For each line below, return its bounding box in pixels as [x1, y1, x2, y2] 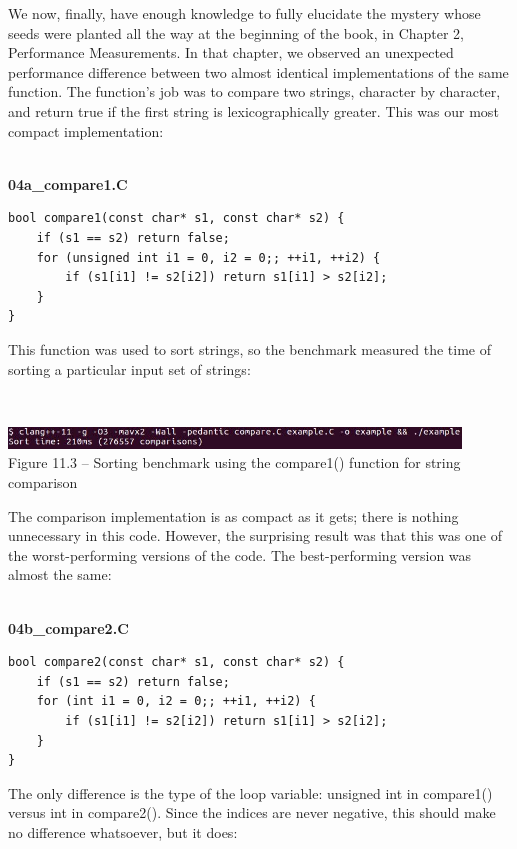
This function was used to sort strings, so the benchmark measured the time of [8, 338, 491, 359]
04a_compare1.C [8, 173, 128, 194]
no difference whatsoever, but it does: [8, 821, 238, 842]
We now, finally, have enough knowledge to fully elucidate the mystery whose [8, 3, 481, 23]
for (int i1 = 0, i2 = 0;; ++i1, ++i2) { [36, 694, 316, 709]
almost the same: [8, 564, 112, 585]
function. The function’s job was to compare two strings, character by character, [8, 81, 501, 102]
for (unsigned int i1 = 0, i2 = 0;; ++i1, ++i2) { [36, 250, 381, 265]
